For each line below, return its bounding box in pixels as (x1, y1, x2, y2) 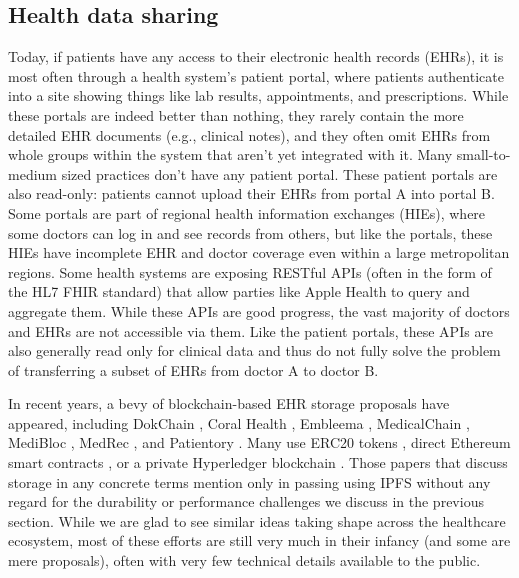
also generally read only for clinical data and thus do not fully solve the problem (8, 340, 501, 361)
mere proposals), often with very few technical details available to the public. (8, 550, 481, 571)
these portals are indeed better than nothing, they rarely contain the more (8, 104, 464, 125)
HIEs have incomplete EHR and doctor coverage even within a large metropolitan (8, 242, 510, 263)
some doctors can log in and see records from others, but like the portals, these (8, 222, 493, 243)
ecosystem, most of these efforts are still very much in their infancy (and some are (8, 530, 511, 551)
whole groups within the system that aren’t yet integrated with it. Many (8, 144, 453, 165)
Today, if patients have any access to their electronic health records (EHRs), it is (8, 46, 504, 67)
